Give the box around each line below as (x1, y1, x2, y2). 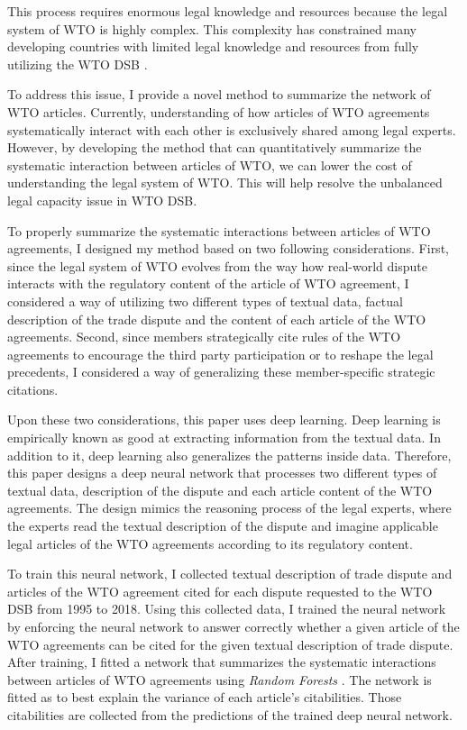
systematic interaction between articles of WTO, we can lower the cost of (7, 155, 412, 174)
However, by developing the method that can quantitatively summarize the (7, 138, 422, 157)
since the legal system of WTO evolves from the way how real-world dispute (7, 256, 427, 275)
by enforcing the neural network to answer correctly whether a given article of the (7, 617, 460, 635)
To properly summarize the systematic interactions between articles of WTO (7, 221, 431, 240)
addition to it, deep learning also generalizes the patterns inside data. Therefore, (7, 445, 452, 464)
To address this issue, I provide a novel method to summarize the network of (7, 85, 431, 104)
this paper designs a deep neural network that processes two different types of (7, 463, 437, 482)
